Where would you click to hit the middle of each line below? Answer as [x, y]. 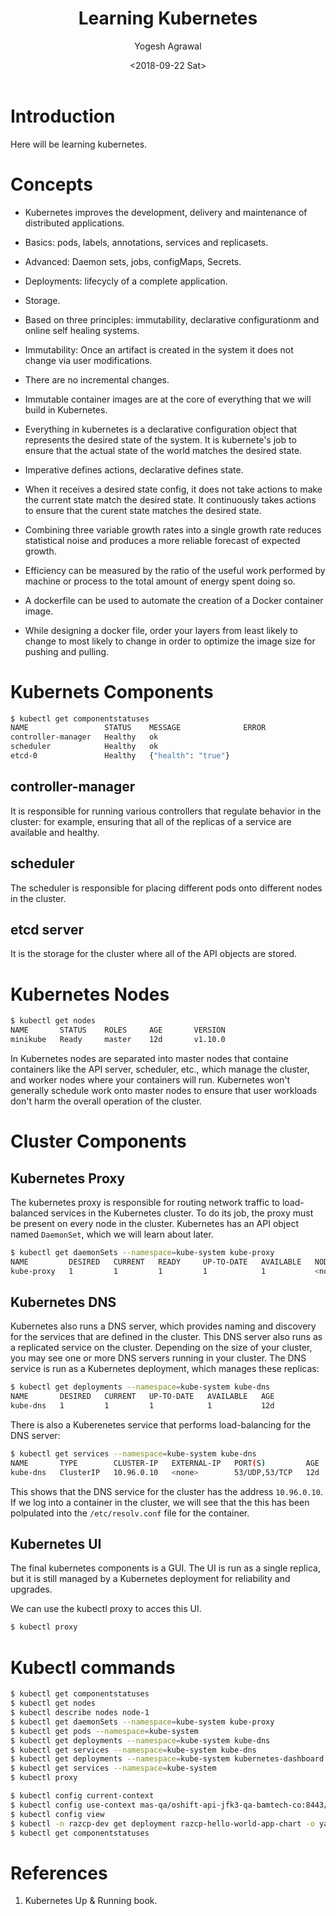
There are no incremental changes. [97, 379]
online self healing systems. [82, 330]
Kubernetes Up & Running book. [91, 1901]
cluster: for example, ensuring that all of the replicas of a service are [151, 821]
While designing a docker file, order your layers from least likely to [161, 630]
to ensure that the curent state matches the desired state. [143, 510]
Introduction [63, 116]
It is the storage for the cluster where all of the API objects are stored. [154, 954]
